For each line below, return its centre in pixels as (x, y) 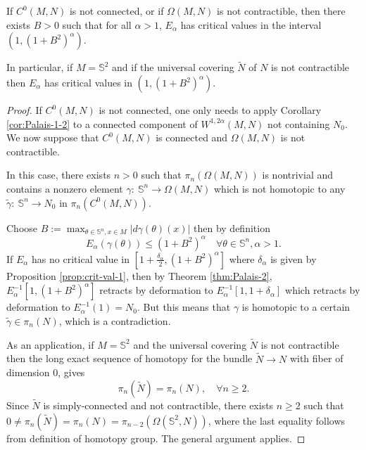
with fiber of (316, 358)
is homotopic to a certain (296, 307)
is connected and (192, 137)
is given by (294, 258)
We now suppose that (53, 137)
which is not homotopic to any (280, 188)
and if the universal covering (173, 67)
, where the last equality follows (277, 420)
